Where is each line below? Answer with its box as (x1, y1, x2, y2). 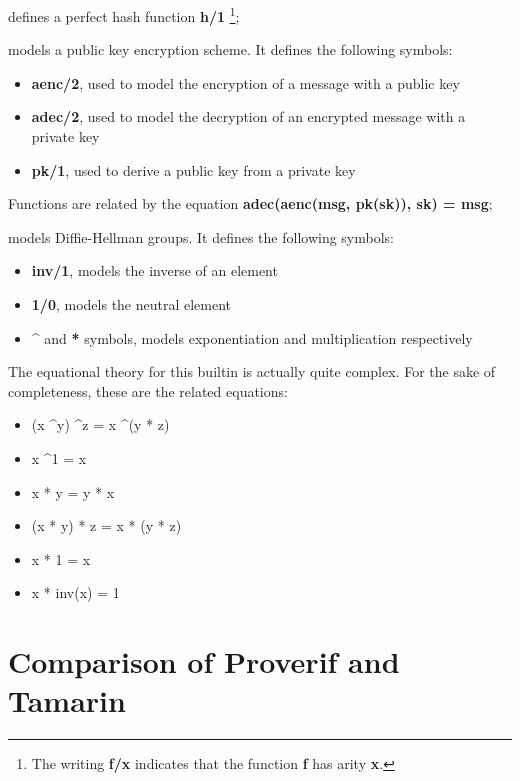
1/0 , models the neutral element (31, 294, 232, 314)
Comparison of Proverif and (8, 641, 400, 682)
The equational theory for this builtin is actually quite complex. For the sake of (8, 361, 496, 382)
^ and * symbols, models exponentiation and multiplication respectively (31, 327, 473, 348)
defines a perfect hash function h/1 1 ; (8, 3, 240, 26)
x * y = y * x (31, 481, 115, 502)
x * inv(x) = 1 (31, 582, 120, 603)
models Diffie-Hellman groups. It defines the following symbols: (8, 226, 394, 247)
